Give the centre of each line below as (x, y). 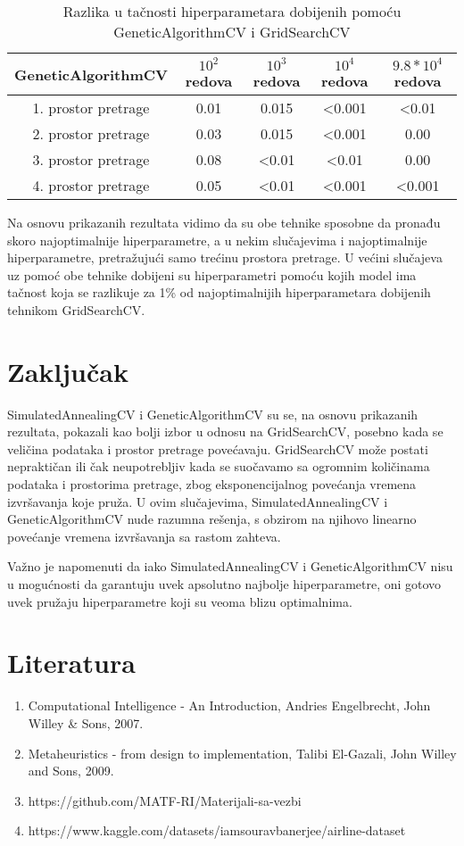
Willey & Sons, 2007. (86, 722)
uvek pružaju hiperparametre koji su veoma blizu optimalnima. (180, 601)
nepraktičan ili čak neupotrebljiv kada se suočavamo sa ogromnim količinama (219, 466)
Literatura (71, 663)
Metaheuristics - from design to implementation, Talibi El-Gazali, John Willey (242, 753)
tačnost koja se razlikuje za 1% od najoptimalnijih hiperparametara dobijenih (219, 292)
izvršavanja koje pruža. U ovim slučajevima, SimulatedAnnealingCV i (198, 501)
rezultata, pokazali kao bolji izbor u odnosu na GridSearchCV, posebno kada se (225, 431)
